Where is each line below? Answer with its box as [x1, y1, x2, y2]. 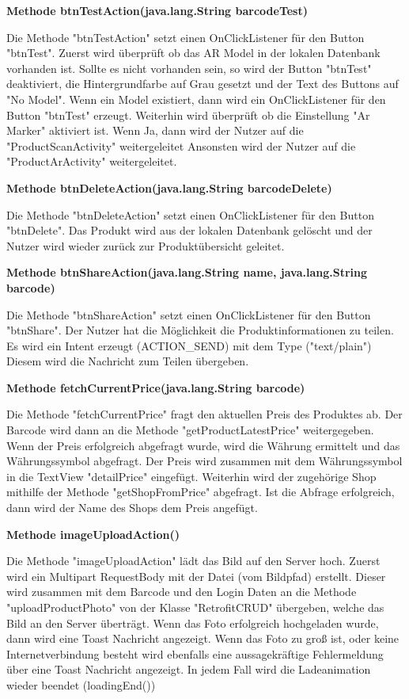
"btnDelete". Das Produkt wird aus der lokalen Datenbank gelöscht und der [6, 222, 373, 239]
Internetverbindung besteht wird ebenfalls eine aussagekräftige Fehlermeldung [6, 645, 384, 662]
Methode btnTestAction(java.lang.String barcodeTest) [6, 2, 308, 18]
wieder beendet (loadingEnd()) [6, 676, 156, 693]
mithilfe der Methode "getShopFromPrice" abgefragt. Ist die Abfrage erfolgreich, [6, 483, 395, 500]
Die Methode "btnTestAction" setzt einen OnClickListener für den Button [6, 29, 365, 45]
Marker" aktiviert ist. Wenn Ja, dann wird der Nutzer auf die [6, 122, 304, 139]
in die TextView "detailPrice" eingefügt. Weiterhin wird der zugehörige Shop [6, 468, 377, 484]
